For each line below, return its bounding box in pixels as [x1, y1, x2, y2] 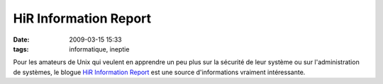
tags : [13, 44, 29, 53]
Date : [13, 35, 30, 44]
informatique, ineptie [69, 44, 130, 53]
